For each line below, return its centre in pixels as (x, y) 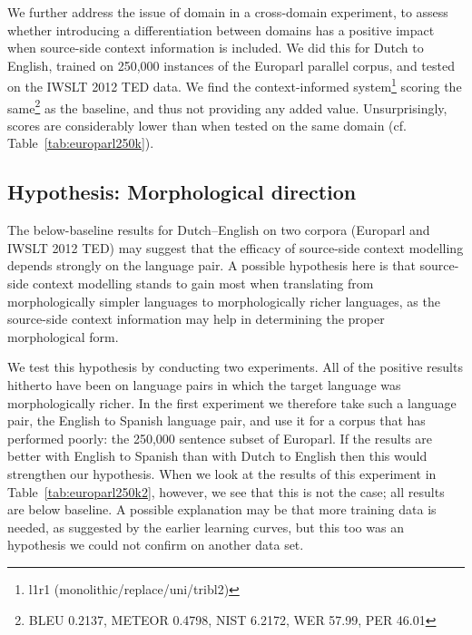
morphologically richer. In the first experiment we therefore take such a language (232, 402)
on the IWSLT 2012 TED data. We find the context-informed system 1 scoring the (235, 85)
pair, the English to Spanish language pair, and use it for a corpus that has (216, 420)
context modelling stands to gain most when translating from (203, 283)
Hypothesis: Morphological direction (182, 192)
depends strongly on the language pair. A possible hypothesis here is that (211, 265)
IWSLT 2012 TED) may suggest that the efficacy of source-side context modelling (236, 247)
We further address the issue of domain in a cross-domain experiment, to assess (228, 12)
